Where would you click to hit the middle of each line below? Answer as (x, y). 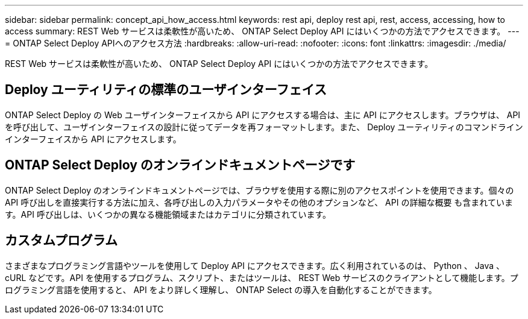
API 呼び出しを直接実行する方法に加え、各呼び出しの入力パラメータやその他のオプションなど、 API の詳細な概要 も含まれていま (259, 202)
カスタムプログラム (61, 241)
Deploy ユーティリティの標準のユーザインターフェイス (166, 90)
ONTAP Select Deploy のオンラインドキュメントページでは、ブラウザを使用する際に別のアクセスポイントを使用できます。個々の (259, 190)
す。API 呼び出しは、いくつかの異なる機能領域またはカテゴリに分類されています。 (168, 214)
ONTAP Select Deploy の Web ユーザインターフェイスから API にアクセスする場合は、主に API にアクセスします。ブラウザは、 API (263, 115)
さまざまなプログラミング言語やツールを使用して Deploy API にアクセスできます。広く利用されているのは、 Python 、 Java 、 (255, 265)
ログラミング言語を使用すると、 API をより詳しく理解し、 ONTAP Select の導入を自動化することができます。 (221, 289)
